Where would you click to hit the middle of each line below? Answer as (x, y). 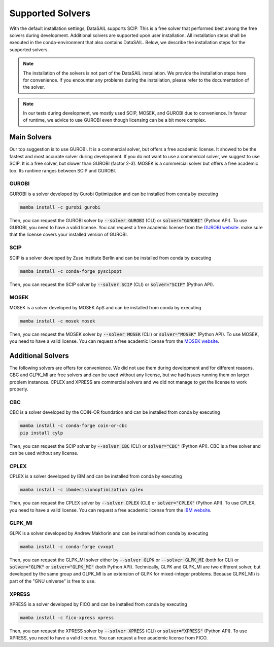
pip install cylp (42, 433)
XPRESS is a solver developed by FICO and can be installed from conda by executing (98, 604)
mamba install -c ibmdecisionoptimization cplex (82, 490)
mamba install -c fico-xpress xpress (67, 618)
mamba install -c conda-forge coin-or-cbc (74, 426)
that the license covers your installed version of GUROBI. (69, 235)
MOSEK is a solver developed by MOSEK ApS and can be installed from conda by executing (105, 307)
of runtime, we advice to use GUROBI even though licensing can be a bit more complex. (115, 120)
